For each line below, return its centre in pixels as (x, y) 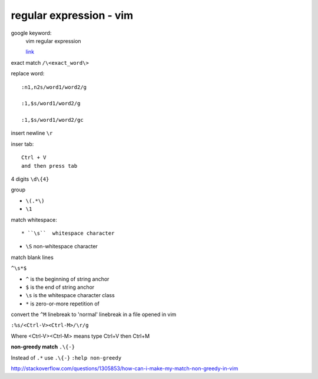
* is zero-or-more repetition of (63, 304)
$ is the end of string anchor (60, 287)
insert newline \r (32, 133)
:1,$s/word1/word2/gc (52, 120)
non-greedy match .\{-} (43, 347)
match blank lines (32, 257)
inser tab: (22, 144)
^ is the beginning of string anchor (67, 279)
